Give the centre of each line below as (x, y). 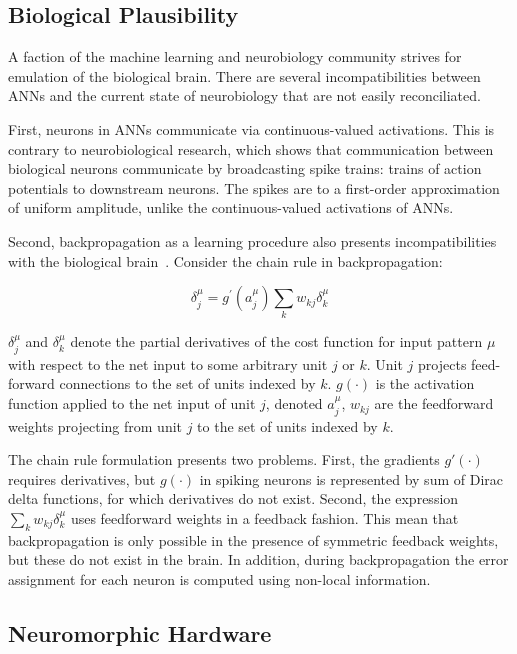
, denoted (294, 403)
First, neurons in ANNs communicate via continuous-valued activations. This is (251, 128)
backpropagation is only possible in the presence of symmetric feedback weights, (253, 539)
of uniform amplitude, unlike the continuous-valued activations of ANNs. (231, 207)
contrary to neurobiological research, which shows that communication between (251, 148)
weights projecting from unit (95, 425)
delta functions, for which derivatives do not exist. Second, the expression (233, 498)
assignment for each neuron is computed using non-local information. (219, 578)
